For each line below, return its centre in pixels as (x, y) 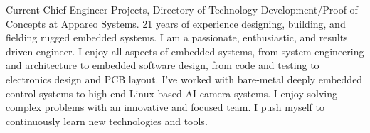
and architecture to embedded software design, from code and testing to (163, 65)
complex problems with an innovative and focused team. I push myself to (165, 107)
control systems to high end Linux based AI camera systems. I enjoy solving (171, 93)
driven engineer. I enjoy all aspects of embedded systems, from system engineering (185, 51)
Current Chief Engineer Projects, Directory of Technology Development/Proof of (182, 9)
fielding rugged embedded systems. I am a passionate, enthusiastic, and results (177, 37)
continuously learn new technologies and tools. (107, 121)
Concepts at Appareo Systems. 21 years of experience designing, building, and (176, 23)
